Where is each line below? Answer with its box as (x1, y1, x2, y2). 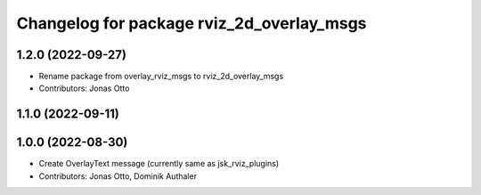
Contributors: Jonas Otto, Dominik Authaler (38, 170, 198, 182)
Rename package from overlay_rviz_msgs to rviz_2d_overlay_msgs (38, 71, 284, 82)
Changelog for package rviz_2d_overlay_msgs (16, 13, 367, 33)
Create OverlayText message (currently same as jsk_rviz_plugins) (38, 158, 280, 169)
